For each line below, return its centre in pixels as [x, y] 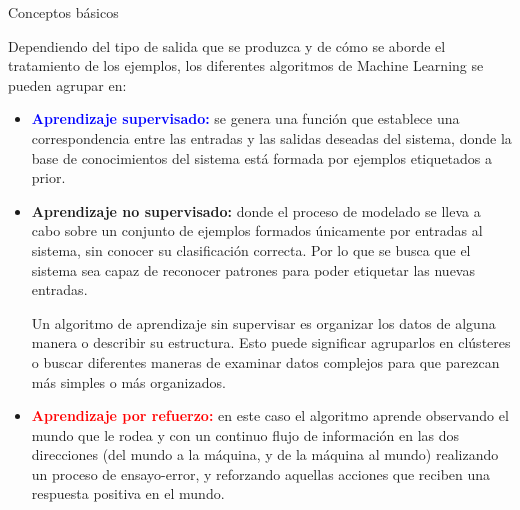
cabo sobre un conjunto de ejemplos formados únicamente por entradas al [257, 230]
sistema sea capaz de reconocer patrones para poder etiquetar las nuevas [253, 269]
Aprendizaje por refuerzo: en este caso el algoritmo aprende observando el [270, 415]
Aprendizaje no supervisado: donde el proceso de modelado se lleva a [256, 210]
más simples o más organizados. [128, 381]
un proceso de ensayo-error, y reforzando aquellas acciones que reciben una [261, 473]
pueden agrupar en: [67, 84]
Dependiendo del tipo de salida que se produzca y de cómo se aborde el [227, 45]
